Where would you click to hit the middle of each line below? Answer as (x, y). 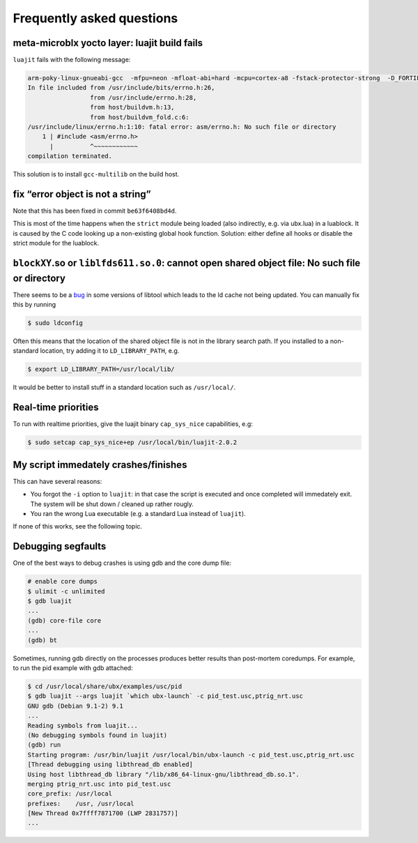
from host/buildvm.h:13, (132, 107)
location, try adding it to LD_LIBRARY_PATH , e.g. (110, 351)
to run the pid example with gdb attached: (73, 668)
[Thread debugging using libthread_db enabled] (110, 765)
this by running (34, 305)
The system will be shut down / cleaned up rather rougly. (112, 504)
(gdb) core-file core (64, 620)
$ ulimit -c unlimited (66, 591)
